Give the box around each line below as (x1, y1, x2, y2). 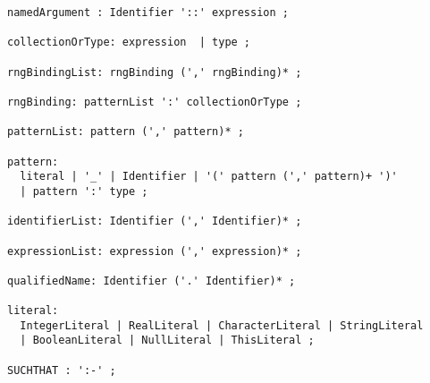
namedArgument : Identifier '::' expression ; (7, 6, 289, 19)
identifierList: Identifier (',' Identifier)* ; (7, 215, 302, 228)
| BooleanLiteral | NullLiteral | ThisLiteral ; (20, 334, 315, 347)
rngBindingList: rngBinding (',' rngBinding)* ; (7, 65, 302, 79)
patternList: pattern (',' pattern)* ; (7, 125, 244, 139)
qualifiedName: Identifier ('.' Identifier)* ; (7, 274, 296, 287)
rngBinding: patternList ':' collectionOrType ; (7, 95, 302, 108)
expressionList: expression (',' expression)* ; (7, 244, 302, 258)
